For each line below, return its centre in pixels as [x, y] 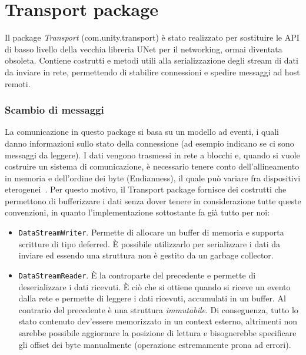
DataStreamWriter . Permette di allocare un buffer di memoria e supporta [151, 232]
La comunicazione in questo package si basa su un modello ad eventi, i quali [142, 132]
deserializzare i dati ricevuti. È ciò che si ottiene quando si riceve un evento [154, 286]
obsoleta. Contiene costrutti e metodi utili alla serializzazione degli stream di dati [152, 60]
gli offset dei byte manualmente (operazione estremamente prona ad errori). [155, 344]
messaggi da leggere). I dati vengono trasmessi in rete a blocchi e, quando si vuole [152, 155]
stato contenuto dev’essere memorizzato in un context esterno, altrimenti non [158, 321]
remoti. [18, 83]
